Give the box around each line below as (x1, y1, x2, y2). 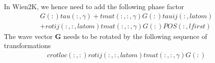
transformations (4, 40, 51, 50)
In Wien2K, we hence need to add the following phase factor (4, 1, 184, 11)
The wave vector (4, 31, 53, 41)
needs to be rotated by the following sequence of (63, 31, 207, 41)
